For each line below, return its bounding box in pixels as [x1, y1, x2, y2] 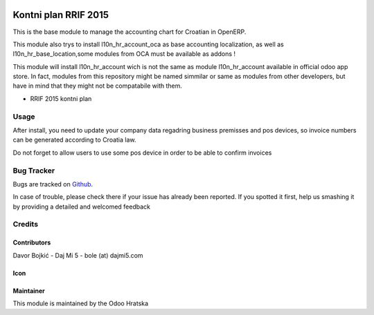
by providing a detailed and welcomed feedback [12, 202, 150, 211]
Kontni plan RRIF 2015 [12, 9, 109, 21]
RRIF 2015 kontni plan [30, 94, 92, 103]
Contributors [12, 238, 51, 247]
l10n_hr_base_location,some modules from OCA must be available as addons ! [12, 50, 235, 58]
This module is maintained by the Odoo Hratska [12, 299, 149, 307]
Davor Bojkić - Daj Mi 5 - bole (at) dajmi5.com [12, 251, 143, 259]
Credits [12, 220, 38, 229]
